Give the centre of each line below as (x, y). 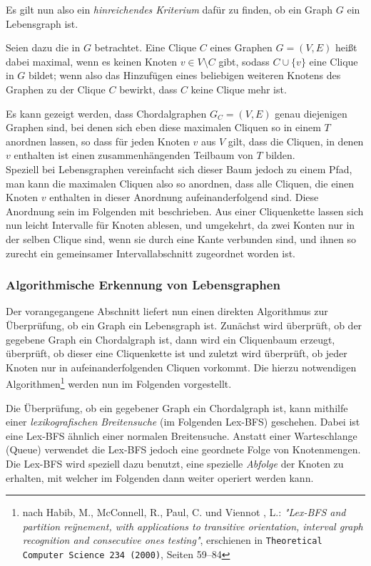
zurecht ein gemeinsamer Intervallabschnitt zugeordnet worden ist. (151, 253)
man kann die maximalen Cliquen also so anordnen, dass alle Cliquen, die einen (180, 183)
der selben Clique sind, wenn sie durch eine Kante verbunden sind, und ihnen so (181, 238)
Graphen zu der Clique (56, 89)
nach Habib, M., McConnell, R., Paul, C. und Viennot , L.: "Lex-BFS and (184, 512)
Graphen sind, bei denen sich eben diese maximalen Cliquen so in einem (163, 127)
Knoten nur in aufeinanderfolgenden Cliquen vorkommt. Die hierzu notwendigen (181, 367)
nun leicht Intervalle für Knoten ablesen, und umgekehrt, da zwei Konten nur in (181, 225)
